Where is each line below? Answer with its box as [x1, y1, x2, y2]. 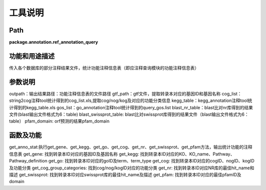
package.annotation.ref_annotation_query [9, 39, 99, 45]
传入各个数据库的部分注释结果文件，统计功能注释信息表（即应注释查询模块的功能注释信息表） [9, 64, 199, 71]
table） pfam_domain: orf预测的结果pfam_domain [9, 118, 110, 124]
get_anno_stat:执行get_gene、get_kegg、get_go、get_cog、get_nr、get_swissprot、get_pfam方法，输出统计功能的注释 [9, 144, 253, 150]
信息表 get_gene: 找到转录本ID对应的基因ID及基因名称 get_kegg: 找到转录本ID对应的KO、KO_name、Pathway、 [9, 151, 235, 157]
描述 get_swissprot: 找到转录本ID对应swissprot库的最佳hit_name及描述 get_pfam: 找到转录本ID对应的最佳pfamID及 [9, 171, 241, 177]
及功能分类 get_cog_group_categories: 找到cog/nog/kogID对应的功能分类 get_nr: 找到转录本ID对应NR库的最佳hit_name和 [9, 165, 255, 171]
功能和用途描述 [9, 52, 55, 60]
